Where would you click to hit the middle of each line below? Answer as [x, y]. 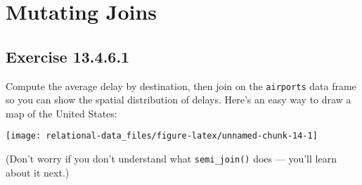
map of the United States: [62, 113]
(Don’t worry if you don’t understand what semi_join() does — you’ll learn [171, 159]
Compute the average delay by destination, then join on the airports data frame [181, 85]
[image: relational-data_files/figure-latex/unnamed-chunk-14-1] [162, 136]
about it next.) [38, 172]
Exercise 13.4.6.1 [68, 56]
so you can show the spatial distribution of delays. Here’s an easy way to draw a [179, 100]
